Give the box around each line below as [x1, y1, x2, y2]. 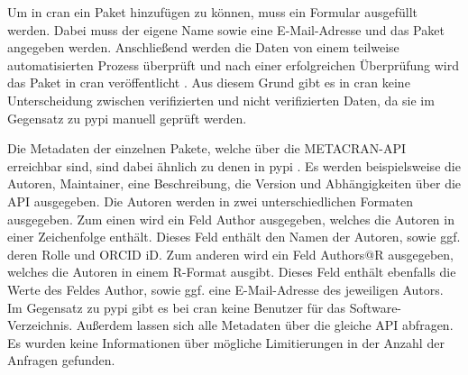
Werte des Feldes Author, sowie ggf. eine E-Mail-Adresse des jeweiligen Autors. [7, 279, 444, 298]
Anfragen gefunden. [7, 351, 115, 370]
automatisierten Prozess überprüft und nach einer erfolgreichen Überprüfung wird [7, 55, 460, 74]
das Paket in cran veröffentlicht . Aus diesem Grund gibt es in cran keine [7, 73, 410, 92]
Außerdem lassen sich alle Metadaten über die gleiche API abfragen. [76, 316, 454, 334]
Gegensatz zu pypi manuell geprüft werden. [7, 108, 247, 127]
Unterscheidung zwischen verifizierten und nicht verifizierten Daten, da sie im [7, 90, 435, 109]
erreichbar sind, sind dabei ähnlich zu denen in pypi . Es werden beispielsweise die [7, 156, 461, 175]
